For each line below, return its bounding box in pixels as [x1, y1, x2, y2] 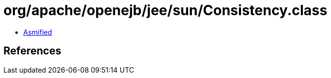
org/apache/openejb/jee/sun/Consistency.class [3, 2, 328, 19]
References [3, 45, 61, 57]
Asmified [23, 27, 52, 36]
